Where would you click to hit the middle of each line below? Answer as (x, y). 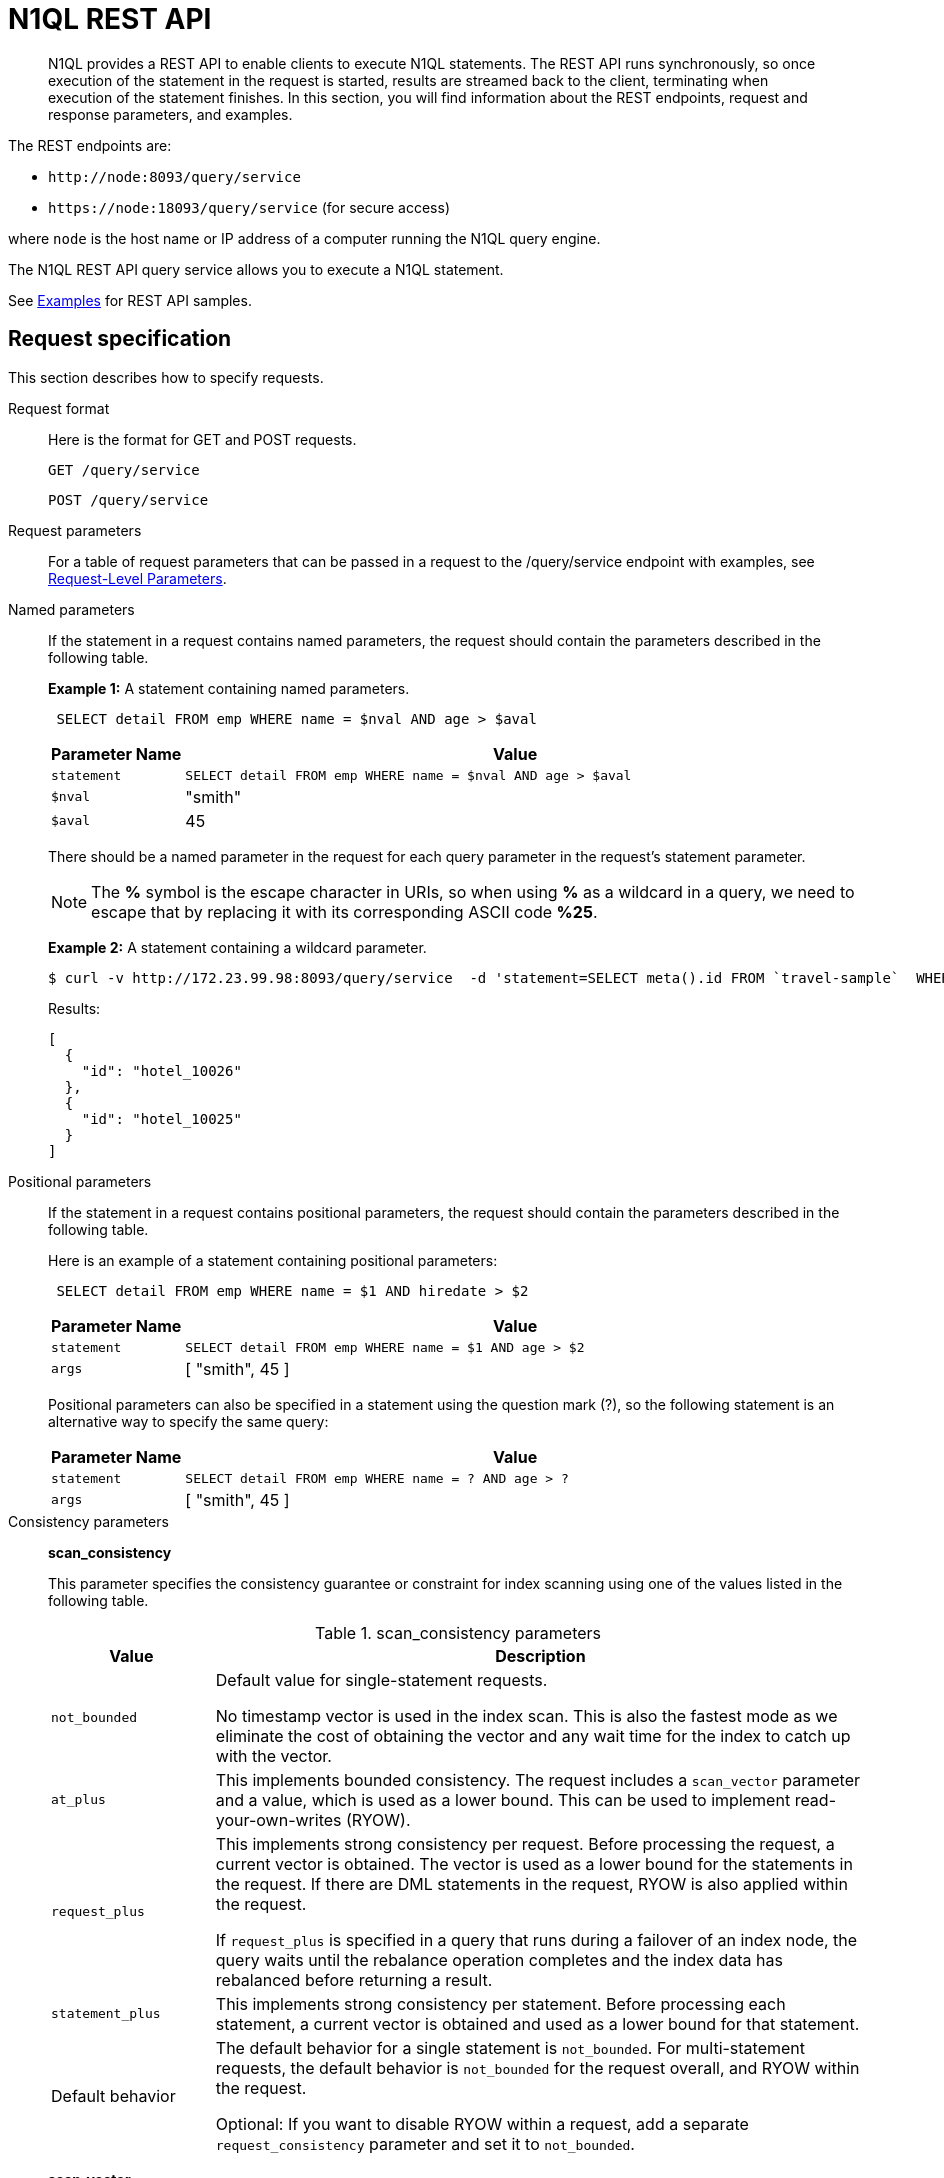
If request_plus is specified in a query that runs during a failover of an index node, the (536, 1939)
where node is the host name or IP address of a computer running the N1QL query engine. (304, 238)
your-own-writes (278, 1819)
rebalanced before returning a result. (354, 1979)
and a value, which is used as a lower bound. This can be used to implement (503, 1799)
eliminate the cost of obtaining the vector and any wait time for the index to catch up (533, 1735)
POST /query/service (128, 499)
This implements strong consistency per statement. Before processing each (500, 2003)
